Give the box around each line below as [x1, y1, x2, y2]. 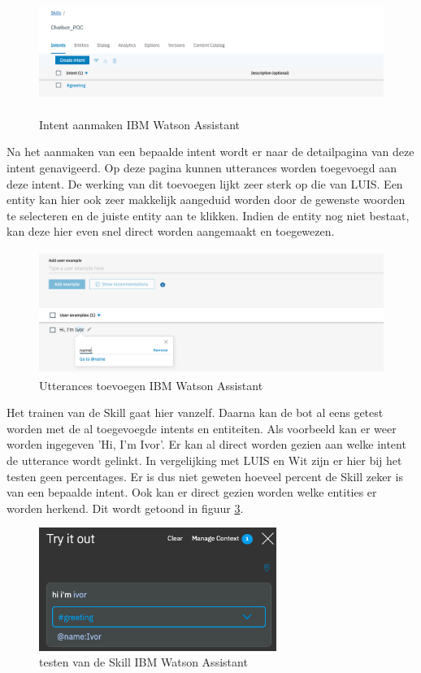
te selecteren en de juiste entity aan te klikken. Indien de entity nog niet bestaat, [7, 206, 410, 224]
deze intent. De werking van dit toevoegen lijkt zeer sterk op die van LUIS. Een [7, 175, 403, 192]
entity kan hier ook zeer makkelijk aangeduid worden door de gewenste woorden [7, 191, 406, 208]
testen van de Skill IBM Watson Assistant [39, 653, 248, 671]
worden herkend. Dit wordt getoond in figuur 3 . [7, 499, 244, 516]
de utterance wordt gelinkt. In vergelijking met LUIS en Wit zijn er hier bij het [7, 452, 402, 469]
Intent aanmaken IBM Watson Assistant [39, 115, 241, 132]
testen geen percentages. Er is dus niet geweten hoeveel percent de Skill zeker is [7, 467, 403, 484]
